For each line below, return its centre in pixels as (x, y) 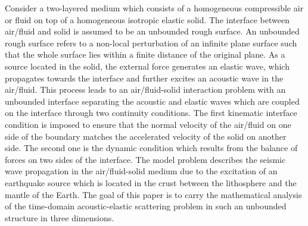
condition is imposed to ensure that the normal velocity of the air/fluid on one (148, 124)
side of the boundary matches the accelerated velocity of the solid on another (146, 136)
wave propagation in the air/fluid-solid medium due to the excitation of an (141, 171)
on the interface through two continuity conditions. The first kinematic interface (151, 113)
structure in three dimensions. (60, 217)
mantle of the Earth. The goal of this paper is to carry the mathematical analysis (153, 194)
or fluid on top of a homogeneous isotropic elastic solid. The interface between (147, 19)
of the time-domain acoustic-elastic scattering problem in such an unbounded (146, 206)
